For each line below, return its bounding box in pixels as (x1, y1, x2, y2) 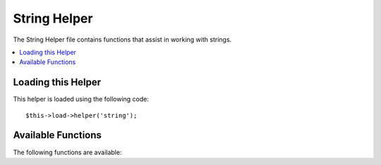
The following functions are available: (13, 148, 122, 157)
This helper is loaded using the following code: (13, 95, 150, 104)
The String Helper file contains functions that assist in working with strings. (13, 35, 232, 44)
